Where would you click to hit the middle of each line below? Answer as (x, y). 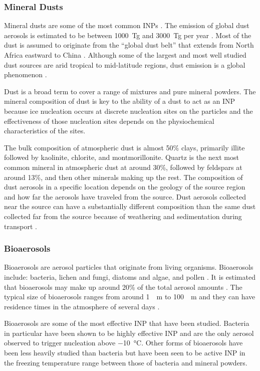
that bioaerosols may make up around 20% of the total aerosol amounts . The (123, 287)
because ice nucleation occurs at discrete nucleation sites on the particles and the (128, 111)
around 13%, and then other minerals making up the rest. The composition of (123, 177)
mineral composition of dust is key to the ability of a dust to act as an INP (120, 101)
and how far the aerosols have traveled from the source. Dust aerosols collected (125, 196)
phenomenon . (26, 74)
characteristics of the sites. (45, 131)
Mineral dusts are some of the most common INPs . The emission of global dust (127, 25)
